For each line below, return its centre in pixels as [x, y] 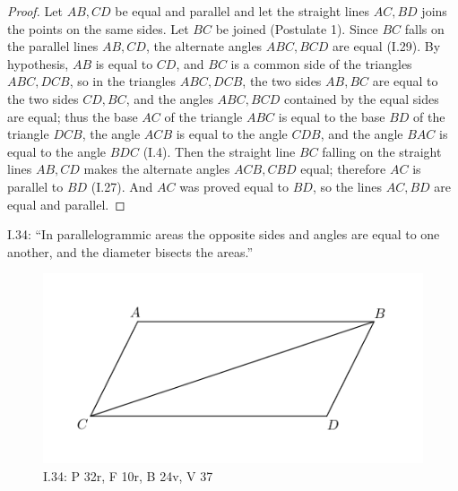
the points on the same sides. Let [98, 28]
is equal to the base [332, 116]
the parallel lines [53, 46]
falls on [424, 28]
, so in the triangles [123, 81]
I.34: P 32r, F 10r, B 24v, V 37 [128, 475]
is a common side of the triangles [321, 63]
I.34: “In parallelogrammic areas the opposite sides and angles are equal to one [224, 234]
